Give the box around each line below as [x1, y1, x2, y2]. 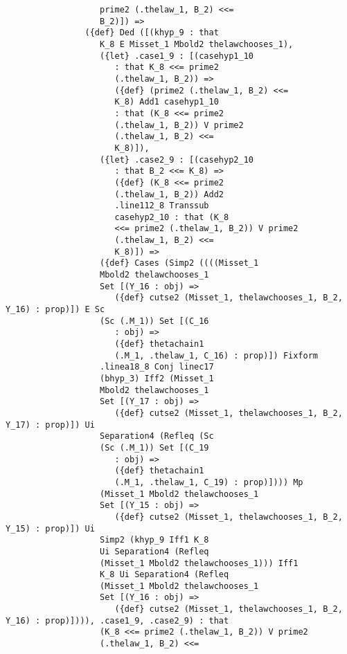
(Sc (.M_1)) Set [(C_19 [100, 442, 209, 453]
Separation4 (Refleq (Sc [100, 431, 214, 442]
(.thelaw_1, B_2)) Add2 [114, 189, 224, 199]
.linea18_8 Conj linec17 [100, 362, 214, 372]
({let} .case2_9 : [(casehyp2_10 [100, 154, 253, 165]
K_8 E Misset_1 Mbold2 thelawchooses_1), [100, 39, 294, 49]
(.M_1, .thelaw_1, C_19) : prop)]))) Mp [114, 477, 303, 487]
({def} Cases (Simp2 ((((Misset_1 [100, 258, 259, 269]
